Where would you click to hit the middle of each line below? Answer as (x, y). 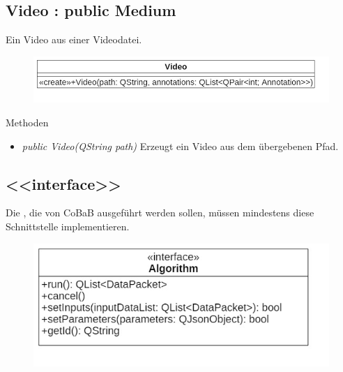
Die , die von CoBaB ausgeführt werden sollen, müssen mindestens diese (160, 213)
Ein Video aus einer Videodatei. (74, 39)
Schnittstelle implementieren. (68, 226)
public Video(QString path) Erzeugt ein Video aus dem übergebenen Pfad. (180, 146)
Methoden (27, 122)
